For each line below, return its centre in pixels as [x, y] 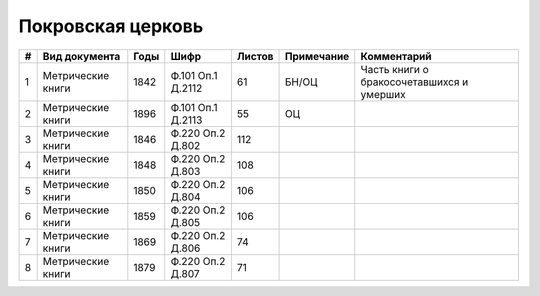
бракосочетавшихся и [414, 82]
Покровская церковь [111, 26]
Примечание [317, 56]
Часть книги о [394, 69]
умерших [383, 94]
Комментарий [396, 56]
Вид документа [81, 56]
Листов [255, 56]
